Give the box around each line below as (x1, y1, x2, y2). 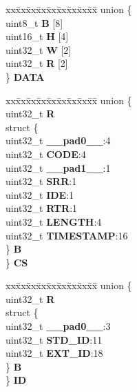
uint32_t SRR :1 (6, 174, 77, 188)
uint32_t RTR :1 (6, 201, 78, 215)
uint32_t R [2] (6, 56, 68, 70)
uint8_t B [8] (6, 15, 63, 30)
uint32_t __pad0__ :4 (6, 133, 111, 148)
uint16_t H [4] (6, 29, 69, 43)
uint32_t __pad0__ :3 (6, 319, 111, 333)
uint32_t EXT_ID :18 (6, 346, 103, 360)
